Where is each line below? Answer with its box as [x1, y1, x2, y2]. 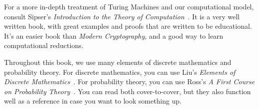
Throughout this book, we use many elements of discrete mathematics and [4, 56, 232, 67]
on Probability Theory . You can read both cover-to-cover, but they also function [4, 86, 251, 96]
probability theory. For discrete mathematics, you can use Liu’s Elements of [4, 66, 236, 77]
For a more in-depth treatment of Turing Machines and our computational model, [4, 1, 254, 11]
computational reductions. [4, 40, 84, 51]
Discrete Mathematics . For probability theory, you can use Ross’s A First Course [4, 76, 255, 87]
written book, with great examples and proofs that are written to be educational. [4, 21, 252, 31]
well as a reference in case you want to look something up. [4, 96, 182, 106]
